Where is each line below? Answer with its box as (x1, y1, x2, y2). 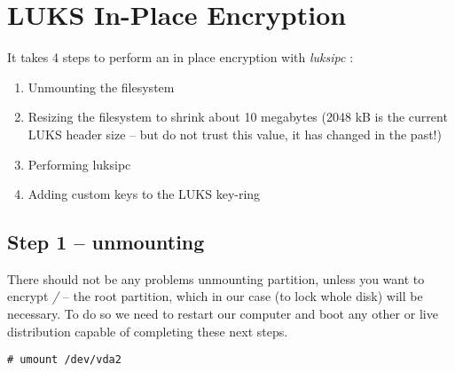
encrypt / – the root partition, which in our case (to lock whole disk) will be (7, 287, 423, 305)
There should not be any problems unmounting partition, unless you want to (7, 269, 425, 288)
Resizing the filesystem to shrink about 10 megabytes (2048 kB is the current (27, 107, 448, 126)
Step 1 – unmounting (7, 228, 205, 256)
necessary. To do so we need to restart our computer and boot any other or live (7, 305, 438, 323)
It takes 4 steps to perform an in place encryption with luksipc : (7, 48, 354, 67)
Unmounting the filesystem (27, 77, 175, 96)
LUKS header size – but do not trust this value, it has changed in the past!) (27, 124, 442, 143)
